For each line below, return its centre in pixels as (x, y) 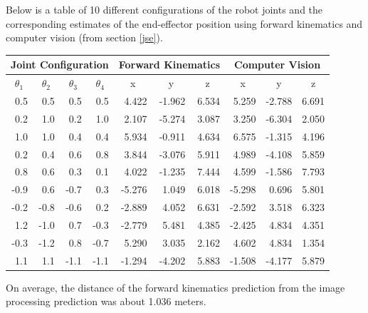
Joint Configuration (60, 65)
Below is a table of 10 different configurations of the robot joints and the (164, 9)
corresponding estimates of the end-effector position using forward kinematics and (184, 23)
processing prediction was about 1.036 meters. (106, 301)
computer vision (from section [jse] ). (84, 37)
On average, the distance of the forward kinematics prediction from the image (175, 287)
